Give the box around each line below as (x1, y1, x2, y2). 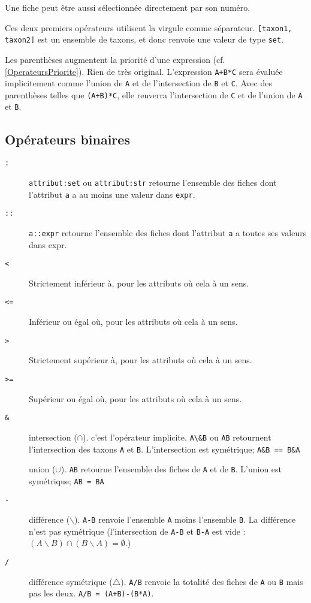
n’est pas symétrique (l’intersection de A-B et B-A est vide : (29, 524, 246, 537)
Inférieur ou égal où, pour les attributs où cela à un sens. (29, 315, 238, 328)
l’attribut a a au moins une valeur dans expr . (29, 188, 195, 200)
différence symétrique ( (29, 575, 113, 587)
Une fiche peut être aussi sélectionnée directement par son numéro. (5, 1, 250, 13)
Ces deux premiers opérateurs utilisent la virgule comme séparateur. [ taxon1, (5, 21, 292, 34)
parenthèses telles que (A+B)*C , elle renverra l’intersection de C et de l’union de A (5, 88, 303, 101)
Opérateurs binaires (5, 129, 130, 148)
